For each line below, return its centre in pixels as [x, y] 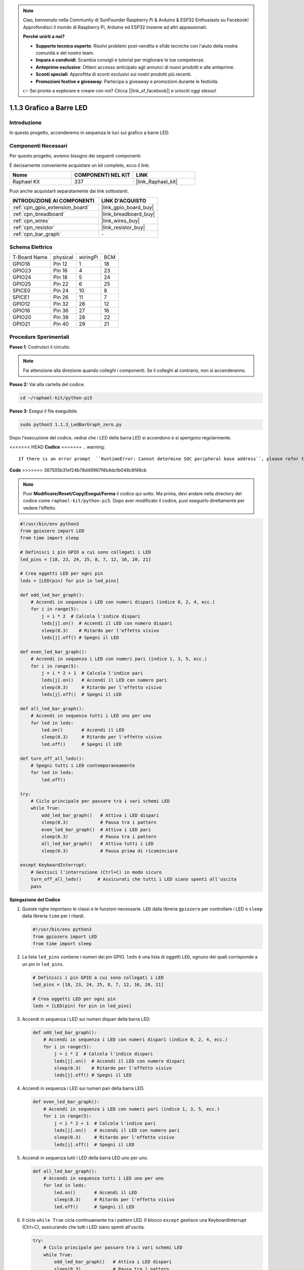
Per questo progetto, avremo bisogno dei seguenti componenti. [75, 156]
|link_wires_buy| [121, 221]
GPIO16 [21, 311]
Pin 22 [61, 284]
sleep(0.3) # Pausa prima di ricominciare [109, 851]
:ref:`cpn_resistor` [34, 228]
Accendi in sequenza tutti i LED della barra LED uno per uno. [85, 1158]
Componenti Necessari [39, 146]
